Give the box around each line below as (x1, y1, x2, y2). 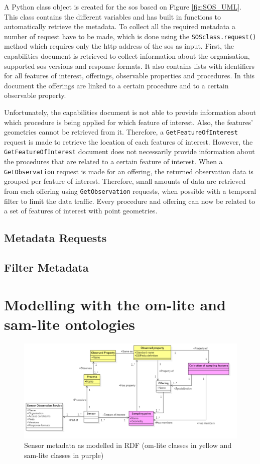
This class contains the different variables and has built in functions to (4, 11, 221, 22)
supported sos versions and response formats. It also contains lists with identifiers (4, 60, 254, 71)
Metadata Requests (4, 230, 107, 246)
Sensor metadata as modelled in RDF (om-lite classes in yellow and (24, 440, 232, 450)
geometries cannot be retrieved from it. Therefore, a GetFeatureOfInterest (4, 127, 238, 137)
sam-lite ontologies (4, 313, 136, 334)
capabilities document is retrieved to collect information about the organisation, (4, 51, 250, 61)
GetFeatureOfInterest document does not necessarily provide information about (4, 146, 255, 157)
